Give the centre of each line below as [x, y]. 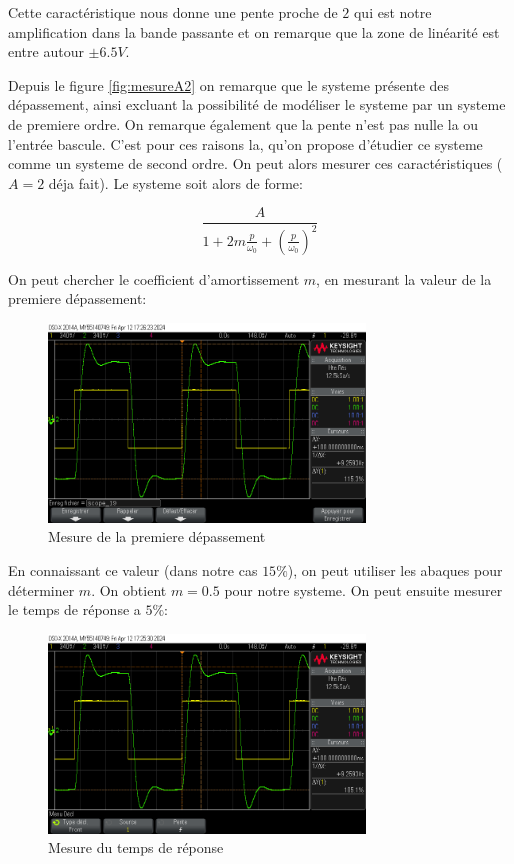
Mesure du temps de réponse [136, 847]
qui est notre [392, 12]
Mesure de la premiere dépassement [157, 536]
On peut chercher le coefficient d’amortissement [154, 278]
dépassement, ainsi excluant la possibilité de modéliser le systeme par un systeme [257, 104]
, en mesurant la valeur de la [404, 278]
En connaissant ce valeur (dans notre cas [133, 570]
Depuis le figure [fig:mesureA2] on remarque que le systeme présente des [229, 84]
